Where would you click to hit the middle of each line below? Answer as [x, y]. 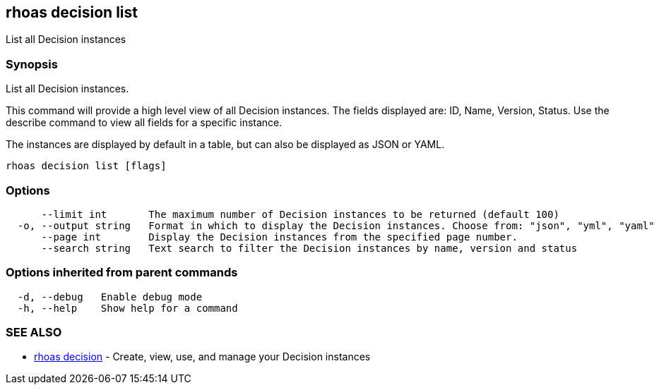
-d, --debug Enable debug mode [110, 297]
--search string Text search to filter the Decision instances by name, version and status [309, 248]
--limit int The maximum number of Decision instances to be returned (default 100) [300, 214]
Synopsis [32, 64]
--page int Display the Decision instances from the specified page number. [279, 237]
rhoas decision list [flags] [86, 166]
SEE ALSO [34, 333]
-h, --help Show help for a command [127, 308]
